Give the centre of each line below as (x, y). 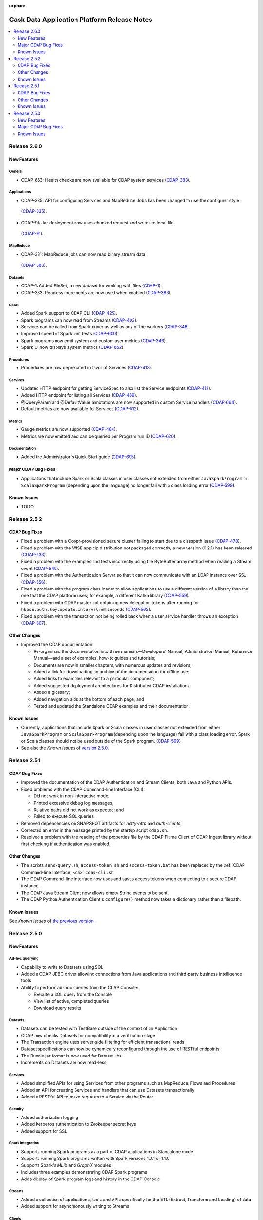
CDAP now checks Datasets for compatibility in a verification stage (88, 1035)
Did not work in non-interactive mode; (71, 796)
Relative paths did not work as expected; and (79, 810)
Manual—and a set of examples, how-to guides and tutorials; (94, 658)
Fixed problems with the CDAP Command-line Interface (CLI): (83, 789)
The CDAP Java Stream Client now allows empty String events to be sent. (95, 893)
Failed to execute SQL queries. (64, 816)
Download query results (57, 1008)
